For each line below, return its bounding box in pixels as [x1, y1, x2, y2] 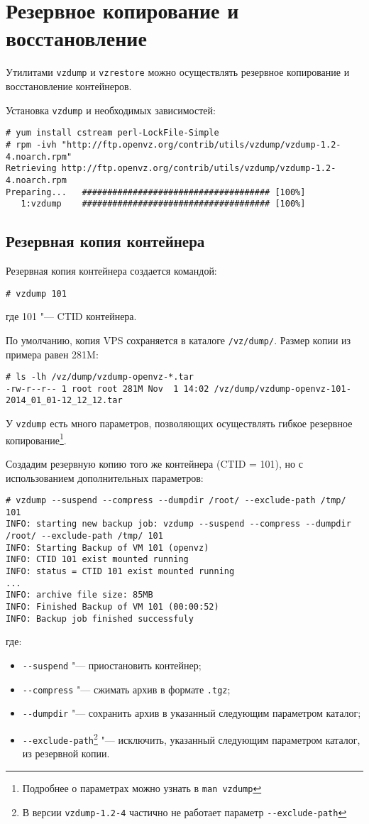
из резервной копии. [22, 746, 110, 761]
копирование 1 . [6, 430, 67, 447]
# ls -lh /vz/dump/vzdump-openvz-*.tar [6, 372, 194, 383]
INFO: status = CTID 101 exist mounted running [6, 566, 235, 577]
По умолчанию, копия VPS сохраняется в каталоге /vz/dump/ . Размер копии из [6, 332, 351, 347]
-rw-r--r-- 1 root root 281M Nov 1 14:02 [6, 383, 209, 394]
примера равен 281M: [6, 346, 99, 361]
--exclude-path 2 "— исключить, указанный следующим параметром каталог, [22, 730, 360, 747]
